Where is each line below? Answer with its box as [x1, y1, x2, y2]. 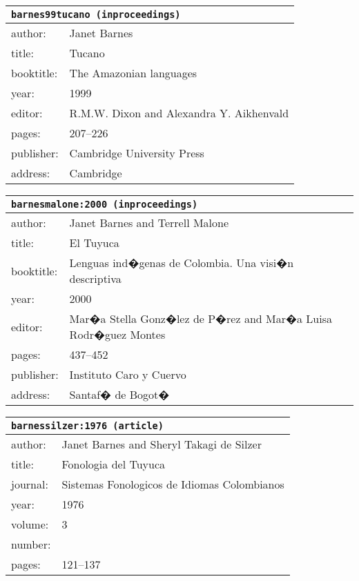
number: [11, 536, 51, 552]
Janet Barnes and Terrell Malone [69, 215, 229, 230]
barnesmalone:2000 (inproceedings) [11, 199, 198, 210]
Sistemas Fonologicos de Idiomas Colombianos [61, 476, 284, 492]
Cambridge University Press [69, 145, 204, 161]
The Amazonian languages [69, 65, 197, 81]
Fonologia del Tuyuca [61, 456, 165, 472]
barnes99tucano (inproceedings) [11, 9, 181, 20]
